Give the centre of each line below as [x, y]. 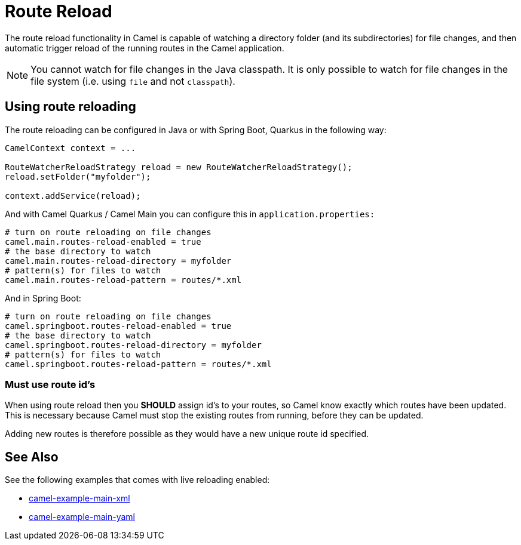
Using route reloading [71, 107]
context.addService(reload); [73, 195]
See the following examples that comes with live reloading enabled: [137, 480]
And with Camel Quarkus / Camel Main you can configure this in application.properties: [190, 214]
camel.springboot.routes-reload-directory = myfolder [133, 345]
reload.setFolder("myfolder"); [78, 176]
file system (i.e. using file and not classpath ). [133, 81]
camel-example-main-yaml [82, 517]
